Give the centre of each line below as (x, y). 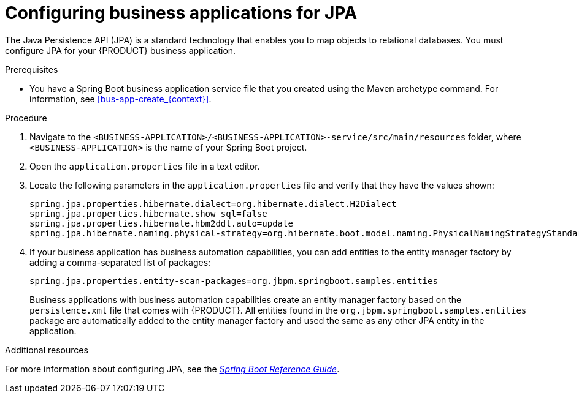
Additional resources (47, 350)
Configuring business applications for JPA (181, 13)
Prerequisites (32, 69)
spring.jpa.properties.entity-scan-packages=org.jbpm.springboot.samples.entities (234, 281)
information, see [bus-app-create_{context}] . (121, 99)
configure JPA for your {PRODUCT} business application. (121, 50)
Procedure (26, 118)
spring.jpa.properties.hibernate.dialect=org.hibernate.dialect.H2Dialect (213, 204)
